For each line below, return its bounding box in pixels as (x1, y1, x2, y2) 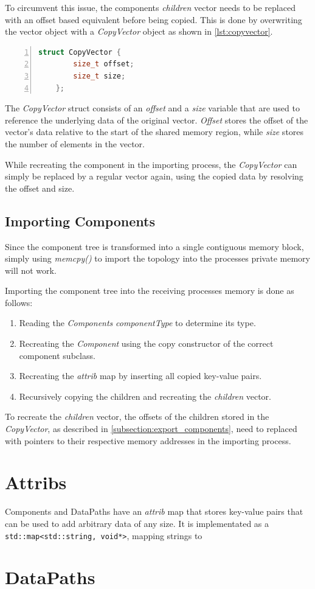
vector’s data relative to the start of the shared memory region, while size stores (5, 125, 304, 138)
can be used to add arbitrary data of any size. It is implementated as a (5, 517, 269, 529)
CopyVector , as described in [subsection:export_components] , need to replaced (5, 422, 297, 435)
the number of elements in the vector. (5, 137, 145, 150)
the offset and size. (5, 181, 75, 194)
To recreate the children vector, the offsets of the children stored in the (5, 410, 269, 423)
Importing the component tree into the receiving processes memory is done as (5, 284, 294, 297)
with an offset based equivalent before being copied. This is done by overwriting (5, 13, 302, 26)
